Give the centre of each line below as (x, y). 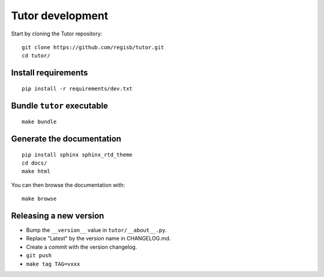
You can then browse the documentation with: (68, 185)
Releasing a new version (58, 215)
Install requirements (49, 73)
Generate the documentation (66, 138)
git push (39, 256)
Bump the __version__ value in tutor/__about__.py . (97, 230)
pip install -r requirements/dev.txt (77, 88)
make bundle (39, 122)
